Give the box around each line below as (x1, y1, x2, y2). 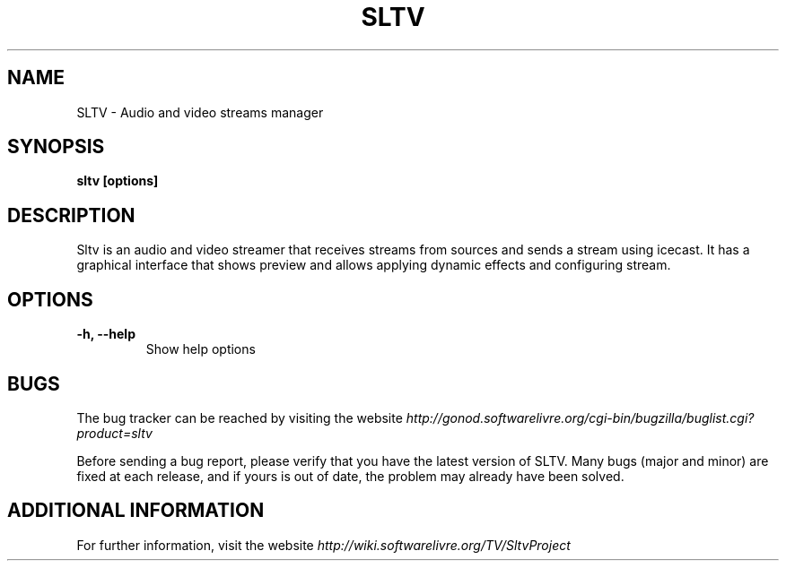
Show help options (145, 341, 256, 357)
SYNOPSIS (7, 135, 105, 159)
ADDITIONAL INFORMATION (7, 499, 265, 522)
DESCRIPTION (7, 203, 135, 227)
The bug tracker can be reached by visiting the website (76, 409, 403, 426)
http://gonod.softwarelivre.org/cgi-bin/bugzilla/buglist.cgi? (406, 409, 755, 426)
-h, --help (76, 326, 135, 342)
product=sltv (76, 425, 153, 441)
